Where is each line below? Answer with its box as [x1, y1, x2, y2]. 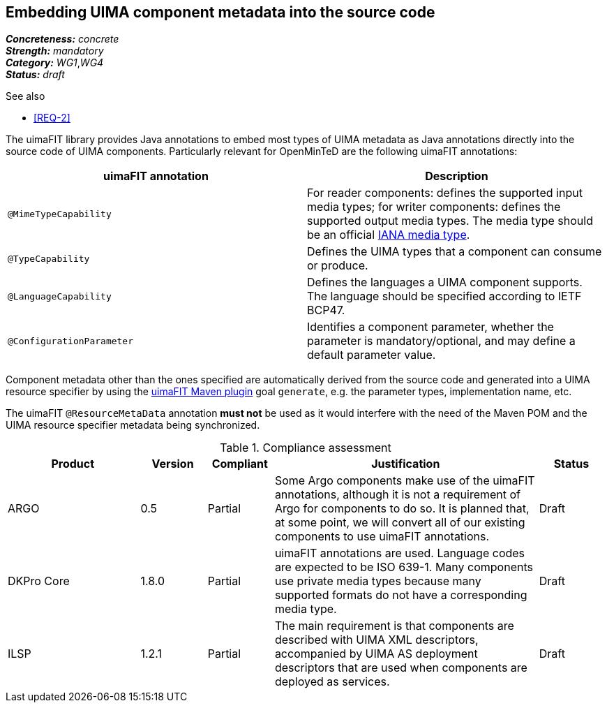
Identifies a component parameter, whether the [307, 320, 554, 334]
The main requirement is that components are [274, 619, 514, 633]
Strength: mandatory [6, 45, 104, 57]
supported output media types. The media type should [307, 214, 593, 228]
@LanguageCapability [8, 290, 112, 302]
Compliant [211, 457, 268, 471]
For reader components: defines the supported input [307, 186, 583, 200]
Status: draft [6, 68, 65, 81]
